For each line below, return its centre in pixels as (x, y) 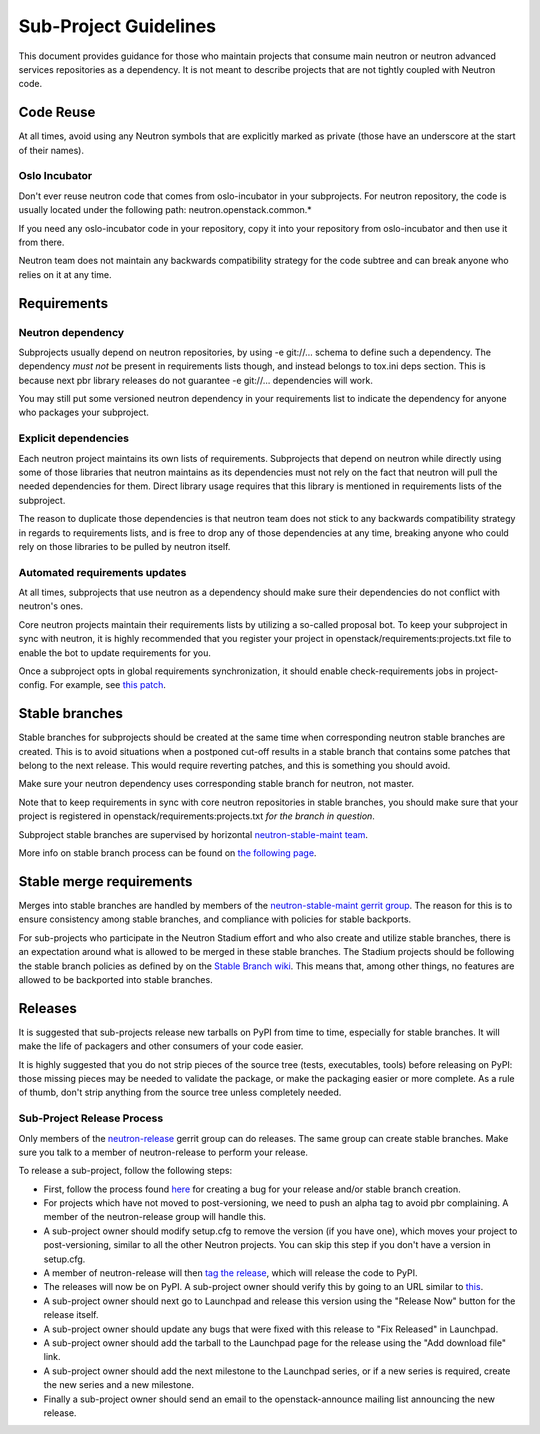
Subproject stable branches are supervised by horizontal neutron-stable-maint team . (193, 834)
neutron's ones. (51, 606)
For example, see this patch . (108, 685)
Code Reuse (57, 112)
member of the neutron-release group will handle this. (155, 1217)
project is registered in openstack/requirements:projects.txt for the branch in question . (196, 816)
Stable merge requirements (105, 881)
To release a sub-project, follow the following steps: (125, 1171)
